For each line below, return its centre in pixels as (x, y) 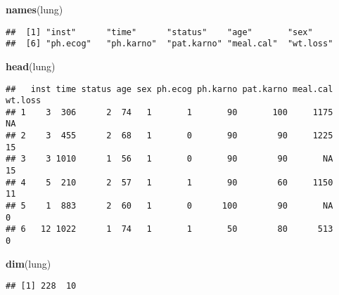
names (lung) (34, 9)
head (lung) (31, 66)
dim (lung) (28, 263)
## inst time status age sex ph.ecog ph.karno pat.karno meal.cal (169, 89)
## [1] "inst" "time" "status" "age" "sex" (159, 32)
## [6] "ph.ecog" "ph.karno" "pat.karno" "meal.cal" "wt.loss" (169, 44)
